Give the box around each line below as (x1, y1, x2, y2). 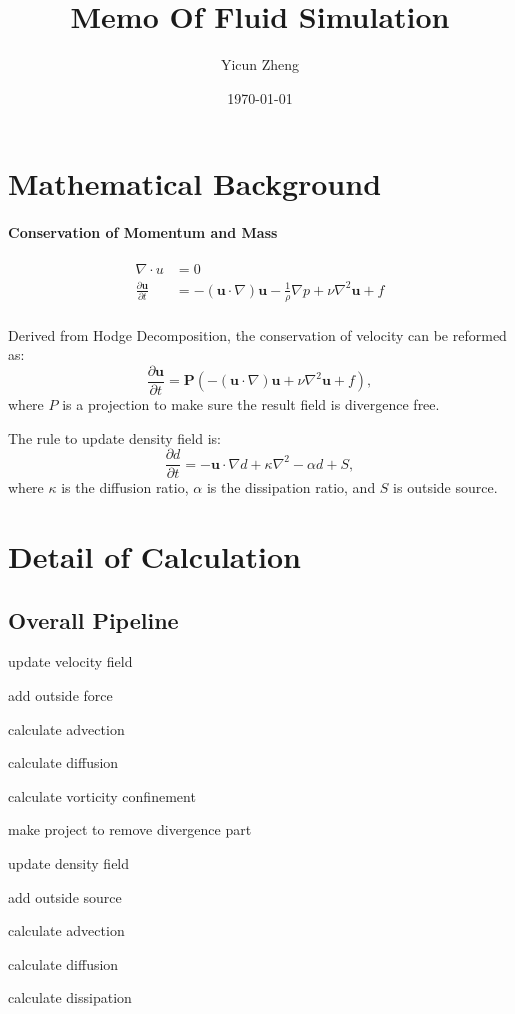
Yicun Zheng (220, 54, 300, 75)
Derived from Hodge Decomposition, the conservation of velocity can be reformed (8, 324, 507, 345)
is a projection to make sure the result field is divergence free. (62, 393, 440, 414)
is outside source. (393, 477, 498, 498)
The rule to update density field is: (8, 427, 221, 448)
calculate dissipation (8, 987, 132, 1008)
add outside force (8, 685, 113, 705)
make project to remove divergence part (8, 819, 252, 840)
